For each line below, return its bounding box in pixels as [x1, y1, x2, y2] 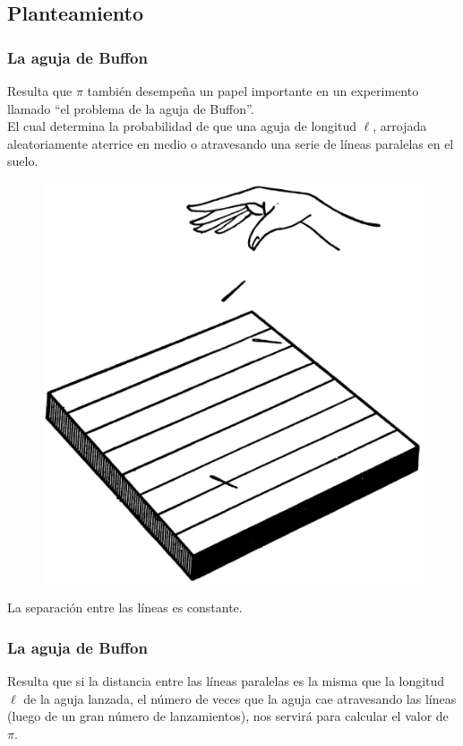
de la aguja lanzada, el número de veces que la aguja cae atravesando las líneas [23, 689, 457, 707]
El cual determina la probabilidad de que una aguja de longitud [7, 117, 357, 135]
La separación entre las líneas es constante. [7, 598, 243, 617]
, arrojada [373, 117, 427, 135]
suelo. [7, 152, 39, 170]
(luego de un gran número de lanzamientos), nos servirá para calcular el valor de [7, 707, 449, 725]
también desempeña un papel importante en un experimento [87, 82, 419, 100]
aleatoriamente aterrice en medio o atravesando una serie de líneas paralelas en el [7, 134, 454, 152]
